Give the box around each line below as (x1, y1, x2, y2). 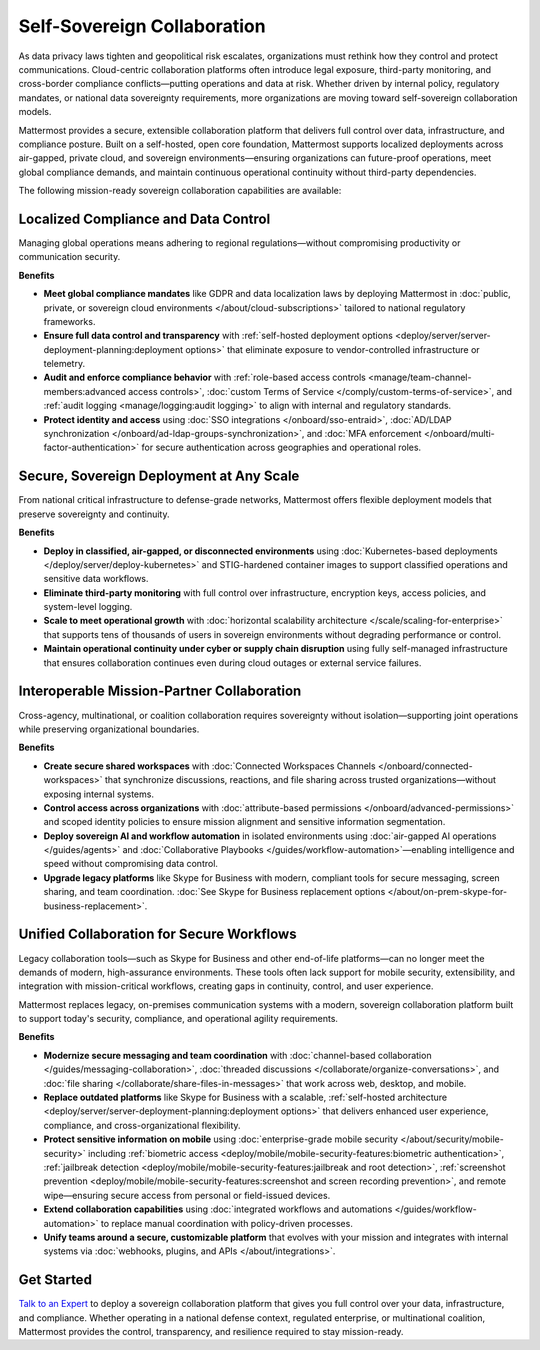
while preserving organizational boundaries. (18, 723, 200, 735)
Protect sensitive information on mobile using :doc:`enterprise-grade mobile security (43, 1133, 399, 1145)
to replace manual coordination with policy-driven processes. (100, 1217, 354, 1229)
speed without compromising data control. (43, 858, 219, 870)
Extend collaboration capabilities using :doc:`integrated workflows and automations (43, 1203, 393, 1215)
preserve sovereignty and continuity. (18, 508, 170, 520)
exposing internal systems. (43, 788, 155, 800)
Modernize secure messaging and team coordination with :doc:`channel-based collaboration (43, 1049, 432, 1061)
